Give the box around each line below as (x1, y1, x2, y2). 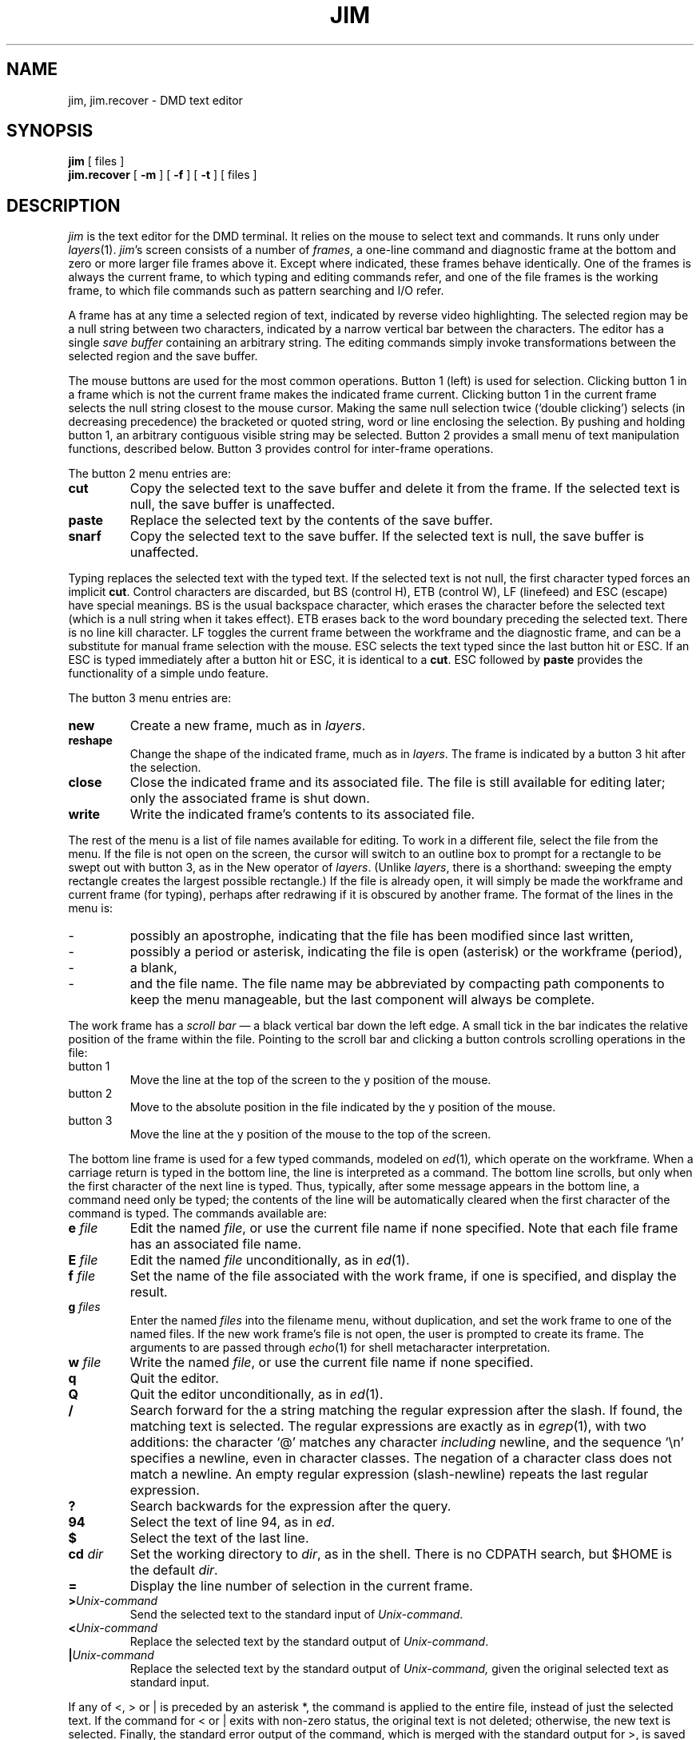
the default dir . (129, 1562, 218, 1579)
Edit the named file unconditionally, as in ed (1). (129, 1252, 410, 1269)
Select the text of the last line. (129, 1530, 309, 1547)
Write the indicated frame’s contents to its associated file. (129, 806, 475, 823)
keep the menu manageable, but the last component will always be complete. (129, 991, 595, 1008)
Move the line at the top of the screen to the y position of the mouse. (129, 1073, 491, 1087)
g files (68, 1300, 101, 1314)
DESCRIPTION (6, 195, 121, 216)
